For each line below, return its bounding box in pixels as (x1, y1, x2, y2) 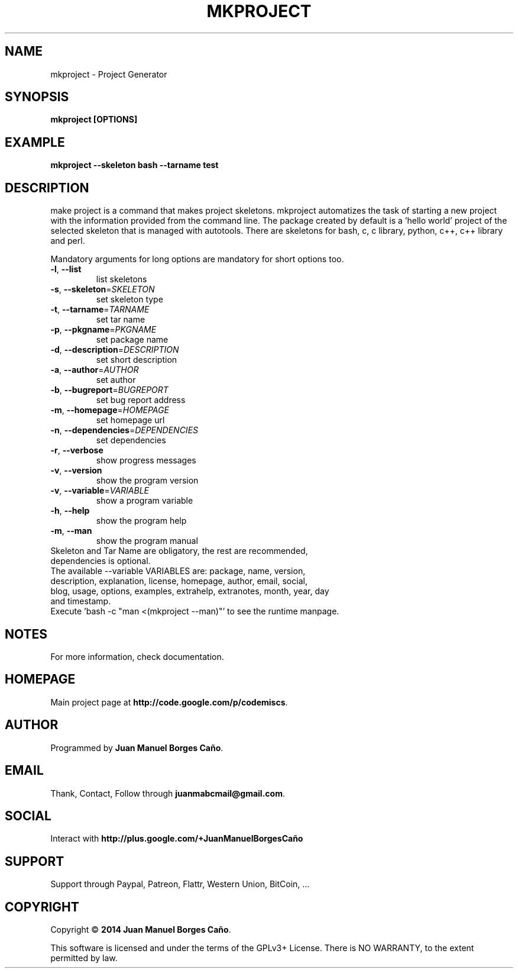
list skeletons (96, 274, 147, 285)
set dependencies (96, 435, 166, 446)
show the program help (96, 516, 187, 526)
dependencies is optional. (50, 556, 151, 566)
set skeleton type (96, 294, 163, 305)
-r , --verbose (50, 445, 103, 456)
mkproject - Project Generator (50, 69, 167, 79)
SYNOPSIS (5, 89, 69, 105)
